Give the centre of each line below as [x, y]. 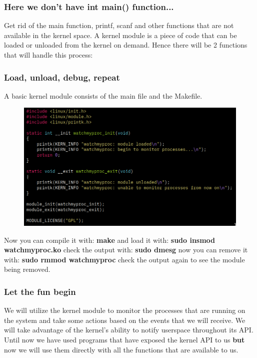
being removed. [27, 269]
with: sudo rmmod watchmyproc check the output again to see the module [124, 259]
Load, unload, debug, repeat [62, 77]
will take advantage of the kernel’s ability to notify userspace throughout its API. [129, 330]
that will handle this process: [48, 55]
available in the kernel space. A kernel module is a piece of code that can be [120, 35]
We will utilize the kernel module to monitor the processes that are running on [125, 310]
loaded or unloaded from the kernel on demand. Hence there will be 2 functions [126, 45]
